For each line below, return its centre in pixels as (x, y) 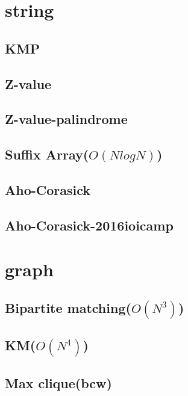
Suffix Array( (47, 154)
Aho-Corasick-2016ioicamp (89, 225)
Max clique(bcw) (58, 383)
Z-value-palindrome (66, 119)
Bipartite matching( (68, 307)
